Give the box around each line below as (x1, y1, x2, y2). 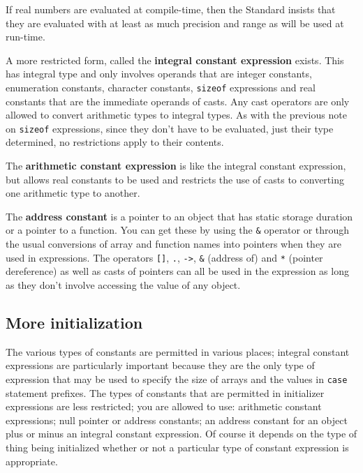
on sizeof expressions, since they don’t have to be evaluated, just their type (6, 121, 334, 135)
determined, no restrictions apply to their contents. (6, 135, 224, 149)
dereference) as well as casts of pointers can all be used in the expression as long (6, 264, 349, 278)
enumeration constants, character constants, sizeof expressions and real (6, 80, 316, 94)
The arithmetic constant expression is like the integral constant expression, (6, 158, 346, 173)
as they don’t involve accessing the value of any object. (6, 277, 241, 292)
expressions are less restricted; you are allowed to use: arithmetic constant (6, 399, 322, 414)
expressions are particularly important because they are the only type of (6, 358, 315, 373)
